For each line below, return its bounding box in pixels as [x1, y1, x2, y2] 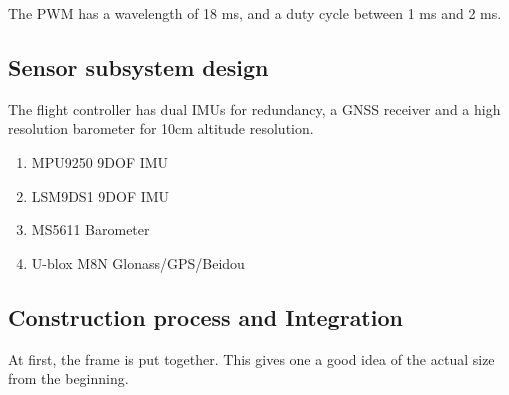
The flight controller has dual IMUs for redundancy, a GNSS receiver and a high [8, 98, 501, 119]
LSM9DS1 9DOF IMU [31, 185, 170, 206]
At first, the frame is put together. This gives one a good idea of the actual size [8, 348, 495, 369]
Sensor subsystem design [8, 51, 269, 82]
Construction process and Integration [8, 301, 403, 332]
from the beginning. [8, 368, 129, 389]
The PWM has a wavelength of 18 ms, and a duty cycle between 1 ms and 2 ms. [8, 3, 502, 23]
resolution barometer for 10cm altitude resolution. [8, 118, 314, 139]
